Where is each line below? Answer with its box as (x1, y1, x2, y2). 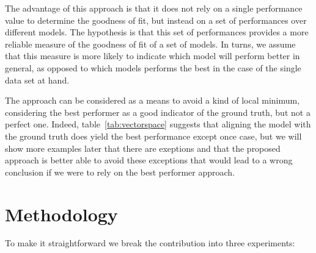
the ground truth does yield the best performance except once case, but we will (5, 129, 302, 142)
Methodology (5, 201, 118, 226)
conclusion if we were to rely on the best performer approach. (5, 165, 235, 178)
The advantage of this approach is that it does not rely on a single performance (5, 2, 303, 14)
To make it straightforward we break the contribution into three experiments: (5, 237, 295, 249)
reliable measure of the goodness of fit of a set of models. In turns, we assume (5, 37, 296, 50)
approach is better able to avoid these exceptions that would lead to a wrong (5, 154, 293, 166)
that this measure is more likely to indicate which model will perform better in (5, 49, 300, 62)
